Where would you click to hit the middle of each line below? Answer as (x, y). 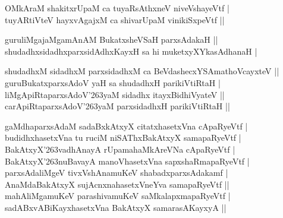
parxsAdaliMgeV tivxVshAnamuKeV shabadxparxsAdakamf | (117, 173)
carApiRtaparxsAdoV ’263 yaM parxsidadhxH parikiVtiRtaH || (117, 106)
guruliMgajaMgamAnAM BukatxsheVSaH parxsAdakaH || (111, 40)
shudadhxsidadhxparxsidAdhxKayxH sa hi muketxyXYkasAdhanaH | (131, 51)
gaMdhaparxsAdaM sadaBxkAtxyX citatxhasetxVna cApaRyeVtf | (126, 126)
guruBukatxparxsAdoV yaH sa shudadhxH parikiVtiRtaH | (113, 82)
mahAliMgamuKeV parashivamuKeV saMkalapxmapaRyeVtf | (118, 196)
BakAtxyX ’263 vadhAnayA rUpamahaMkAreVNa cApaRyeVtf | (120, 149)
